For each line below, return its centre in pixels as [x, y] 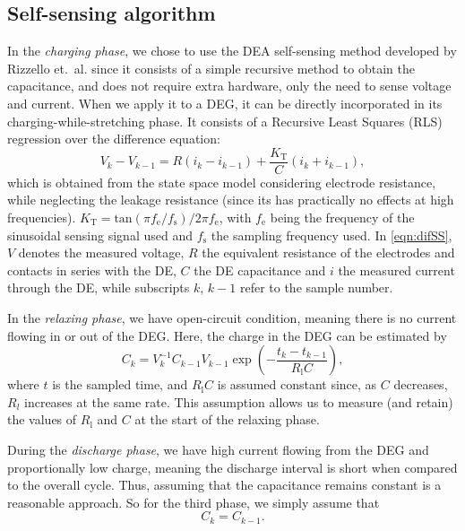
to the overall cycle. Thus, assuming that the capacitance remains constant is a [224, 485]
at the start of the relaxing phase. [227, 419]
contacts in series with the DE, [92, 270]
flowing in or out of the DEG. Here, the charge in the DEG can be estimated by [227, 335]
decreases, [421, 384]
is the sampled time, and [120, 384]
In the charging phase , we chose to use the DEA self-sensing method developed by [232, 51]
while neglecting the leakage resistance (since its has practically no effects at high [231, 200]
